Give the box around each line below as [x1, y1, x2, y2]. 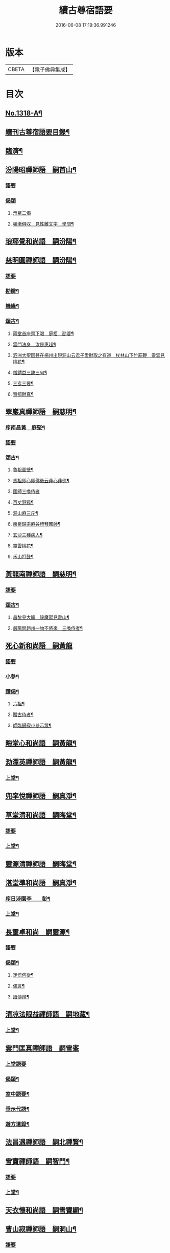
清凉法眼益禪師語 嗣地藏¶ [5, 1010, 90, 1019]
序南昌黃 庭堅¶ [5, 424, 45, 431]
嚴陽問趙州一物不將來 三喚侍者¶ [12, 625, 83, 631]
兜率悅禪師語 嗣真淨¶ [5, 792, 77, 800]
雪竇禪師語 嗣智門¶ [5, 1157, 70, 1166]
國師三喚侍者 [12, 488, 40, 495]
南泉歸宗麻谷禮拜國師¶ [12, 521, 61, 527]
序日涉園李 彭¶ [5, 896, 51, 903]
